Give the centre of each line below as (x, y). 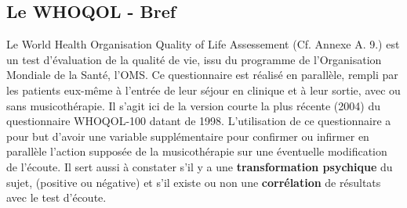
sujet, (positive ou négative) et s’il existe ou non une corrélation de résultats (194, 182)
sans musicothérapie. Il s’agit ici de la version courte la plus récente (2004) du (193, 105)
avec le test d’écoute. (56, 197)
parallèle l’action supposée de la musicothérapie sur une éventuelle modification (197, 151)
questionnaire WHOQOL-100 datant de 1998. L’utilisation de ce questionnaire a (199, 121)
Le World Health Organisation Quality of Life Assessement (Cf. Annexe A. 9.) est (203, 44)
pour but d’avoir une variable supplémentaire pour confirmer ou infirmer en (188, 136)
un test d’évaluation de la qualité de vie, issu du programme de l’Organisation (194, 59)
